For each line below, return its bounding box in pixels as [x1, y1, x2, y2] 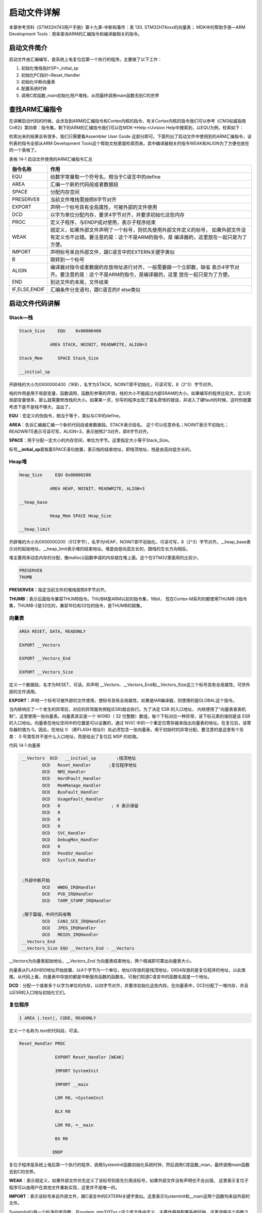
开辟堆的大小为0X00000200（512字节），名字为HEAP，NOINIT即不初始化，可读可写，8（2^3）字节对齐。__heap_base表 [9, 539, 251, 545]
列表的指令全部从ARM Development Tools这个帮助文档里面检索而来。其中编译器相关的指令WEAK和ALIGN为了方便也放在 [9, 140, 249, 146]
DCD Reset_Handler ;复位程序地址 [42, 762, 137, 768]
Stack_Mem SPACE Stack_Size [19, 355, 99, 361]
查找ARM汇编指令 [9, 105, 63, 114]
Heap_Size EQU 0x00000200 [19, 472, 91, 478]
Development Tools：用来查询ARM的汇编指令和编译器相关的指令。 [9, 31, 143, 36]
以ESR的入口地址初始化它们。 [9, 989, 68, 995]
